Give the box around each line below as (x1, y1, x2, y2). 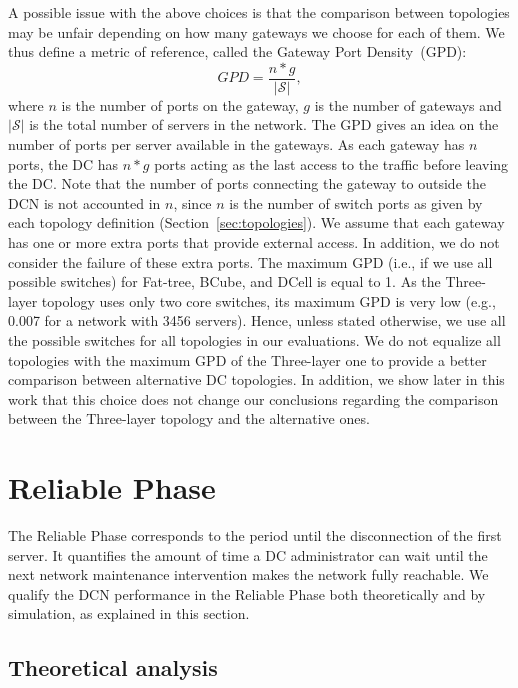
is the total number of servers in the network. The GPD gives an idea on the (29, 114, 499, 135)
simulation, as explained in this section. (8, 603, 250, 624)
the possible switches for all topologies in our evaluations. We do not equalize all (8, 329, 501, 350)
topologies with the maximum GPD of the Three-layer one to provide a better (8, 349, 487, 370)
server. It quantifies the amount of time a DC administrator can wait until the (8, 544, 488, 565)
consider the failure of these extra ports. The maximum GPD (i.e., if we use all (8, 251, 493, 272)
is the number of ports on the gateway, (61, 94, 299, 115)
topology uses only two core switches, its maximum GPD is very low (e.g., (41, 290, 496, 311)
